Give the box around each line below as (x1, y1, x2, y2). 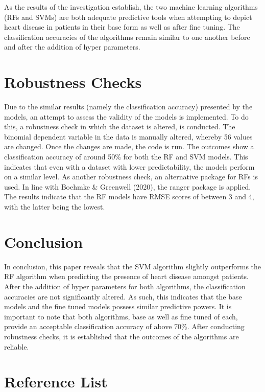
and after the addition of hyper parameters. (4, 41, 140, 52)
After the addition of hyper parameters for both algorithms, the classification (4, 281, 246, 291)
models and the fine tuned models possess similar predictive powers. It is (4, 301, 232, 312)
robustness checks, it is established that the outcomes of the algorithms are (4, 331, 239, 341)
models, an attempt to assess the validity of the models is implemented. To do (4, 111, 249, 122)
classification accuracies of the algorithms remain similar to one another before (4, 31, 250, 42)
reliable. (4, 341, 29, 352)
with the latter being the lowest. (4, 201, 105, 212)
